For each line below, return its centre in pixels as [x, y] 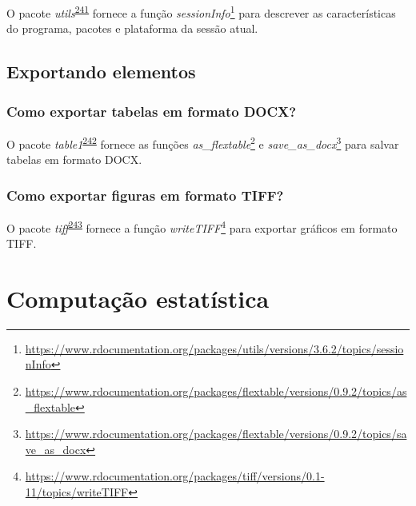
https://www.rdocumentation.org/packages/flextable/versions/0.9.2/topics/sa [216, 434]
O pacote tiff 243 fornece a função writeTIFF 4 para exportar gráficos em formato [202, 226]
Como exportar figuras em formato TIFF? [145, 195]
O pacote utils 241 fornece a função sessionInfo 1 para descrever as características [201, 12]
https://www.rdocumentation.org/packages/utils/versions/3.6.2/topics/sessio [214, 348]
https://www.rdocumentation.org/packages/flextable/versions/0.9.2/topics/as [216, 391]
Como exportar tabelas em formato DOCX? [152, 111]
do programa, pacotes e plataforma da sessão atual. [132, 28]
